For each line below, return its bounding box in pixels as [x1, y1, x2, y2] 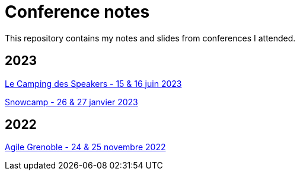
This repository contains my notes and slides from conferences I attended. [5, 33, 296, 43]
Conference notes [5, 2, 150, 22]
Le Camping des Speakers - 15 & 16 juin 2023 [5, 78, 182, 89]
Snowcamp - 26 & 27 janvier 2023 [5, 96, 138, 107]
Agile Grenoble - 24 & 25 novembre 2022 [5, 142, 166, 153]
